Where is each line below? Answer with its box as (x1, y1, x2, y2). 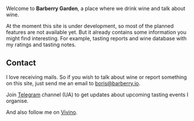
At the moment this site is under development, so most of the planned (6, 23, 174, 29)
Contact (6, 58, 36, 68)
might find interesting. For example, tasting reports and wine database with (6, 35, 187, 42)
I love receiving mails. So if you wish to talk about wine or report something (6, 73, 187, 81)
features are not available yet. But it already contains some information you (6, 29, 187, 36)
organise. (6, 97, 29, 104)
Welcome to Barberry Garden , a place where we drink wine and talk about (6, 5, 186, 12)
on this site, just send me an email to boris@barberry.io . (6, 79, 141, 87)
